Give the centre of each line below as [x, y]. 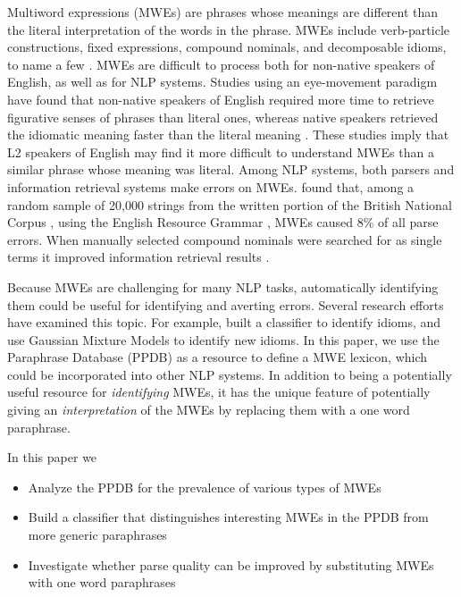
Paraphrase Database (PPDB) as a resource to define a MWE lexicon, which [218, 357]
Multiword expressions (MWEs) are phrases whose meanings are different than [223, 12]
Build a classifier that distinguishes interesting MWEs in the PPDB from [228, 517]
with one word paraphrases [102, 582]
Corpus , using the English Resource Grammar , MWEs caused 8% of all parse [223, 222]
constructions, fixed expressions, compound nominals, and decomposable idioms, [227, 47]
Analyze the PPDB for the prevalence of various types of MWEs [205, 487]
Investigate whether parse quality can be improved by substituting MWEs [231, 564]
